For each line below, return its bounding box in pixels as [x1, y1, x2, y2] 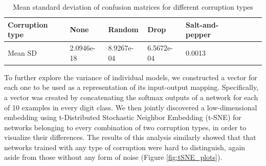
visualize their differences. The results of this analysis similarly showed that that [4, 132, 256, 143]
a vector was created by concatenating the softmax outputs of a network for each [4, 91, 258, 102]
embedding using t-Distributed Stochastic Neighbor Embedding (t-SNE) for [4, 112, 241, 123]
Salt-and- [186, 19, 219, 30]
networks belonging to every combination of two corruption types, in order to [4, 122, 247, 132]
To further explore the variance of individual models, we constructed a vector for [4, 72, 257, 82]
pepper [186, 29, 211, 40]
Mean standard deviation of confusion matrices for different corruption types [13, 2, 253, 12]
